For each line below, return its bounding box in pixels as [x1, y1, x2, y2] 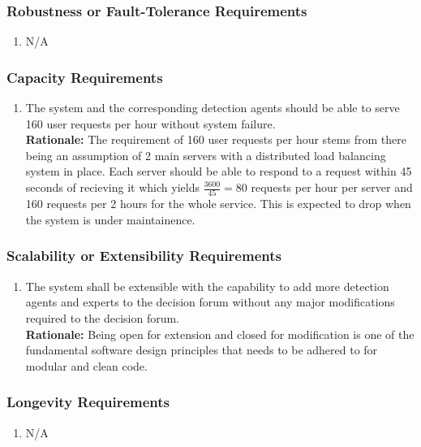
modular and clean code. [25, 357, 148, 374]
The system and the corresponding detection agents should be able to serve [25, 99, 400, 116]
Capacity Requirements [6, 67, 163, 87]
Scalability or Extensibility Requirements [6, 245, 281, 266]
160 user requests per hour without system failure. [25, 115, 276, 132]
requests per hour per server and [251, 179, 413, 195]
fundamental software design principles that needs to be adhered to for [25, 341, 378, 358]
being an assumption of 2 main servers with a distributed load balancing [25, 146, 386, 163]
